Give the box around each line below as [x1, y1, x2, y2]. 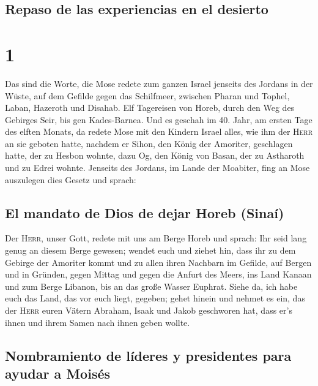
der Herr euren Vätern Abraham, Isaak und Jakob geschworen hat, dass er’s [5, 304, 292, 317]
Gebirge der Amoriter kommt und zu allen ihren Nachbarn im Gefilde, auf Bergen [5, 255, 312, 268]
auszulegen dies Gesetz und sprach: [5, 173, 136, 186]
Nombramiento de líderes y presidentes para [5, 346, 292, 365]
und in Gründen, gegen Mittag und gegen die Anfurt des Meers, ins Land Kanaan [5, 268, 312, 281]
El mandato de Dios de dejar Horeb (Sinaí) [5, 203, 284, 222]
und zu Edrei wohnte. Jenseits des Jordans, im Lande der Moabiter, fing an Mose [5, 161, 310, 174]
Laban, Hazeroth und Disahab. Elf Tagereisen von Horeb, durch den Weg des [5, 101, 295, 114]
